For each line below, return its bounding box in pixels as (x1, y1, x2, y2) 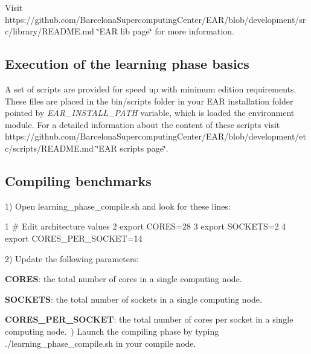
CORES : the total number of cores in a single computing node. (5, 272, 242, 285)
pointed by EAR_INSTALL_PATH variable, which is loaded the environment (5, 106, 295, 119)
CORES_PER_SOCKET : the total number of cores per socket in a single (5, 313, 293, 326)
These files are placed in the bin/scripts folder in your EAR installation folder (5, 94, 293, 107)
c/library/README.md (5, 25, 94, 37)
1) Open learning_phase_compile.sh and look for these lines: (5, 199, 231, 212)
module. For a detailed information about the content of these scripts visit (5, 118, 280, 130)
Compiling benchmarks (5, 171, 152, 190)
